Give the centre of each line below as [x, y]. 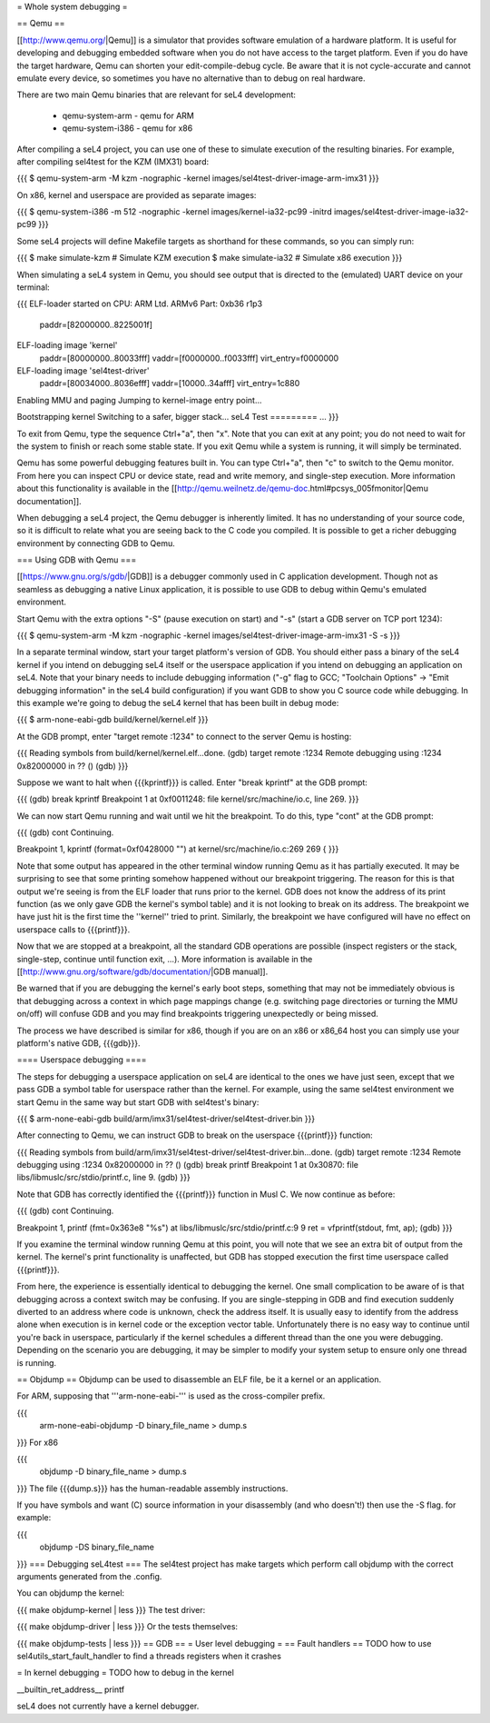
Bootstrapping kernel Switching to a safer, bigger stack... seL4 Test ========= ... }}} [178, 417]
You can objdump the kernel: [71, 1593]
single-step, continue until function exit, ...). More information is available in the [165, 959]
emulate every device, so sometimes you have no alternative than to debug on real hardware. [191, 78]
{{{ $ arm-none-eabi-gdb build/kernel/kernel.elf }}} [113, 720]
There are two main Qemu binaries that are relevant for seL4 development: [157, 95]
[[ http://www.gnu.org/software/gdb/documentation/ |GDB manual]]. [142, 971]
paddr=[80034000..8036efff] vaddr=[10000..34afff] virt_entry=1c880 [170, 383]
